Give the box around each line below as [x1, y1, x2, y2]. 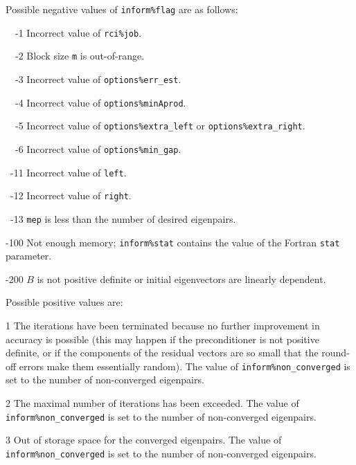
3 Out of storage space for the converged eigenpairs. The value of [6, 432, 282, 447]
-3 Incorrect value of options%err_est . [15, 71, 181, 86]
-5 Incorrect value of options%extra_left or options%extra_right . [15, 118, 305, 133]
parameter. [6, 248, 52, 263]
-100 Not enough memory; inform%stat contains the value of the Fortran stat [6, 235, 340, 249]
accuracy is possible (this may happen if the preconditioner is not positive [6, 331, 319, 346]
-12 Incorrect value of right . [10, 188, 132, 203]
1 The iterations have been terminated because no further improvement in [6, 318, 320, 332]
